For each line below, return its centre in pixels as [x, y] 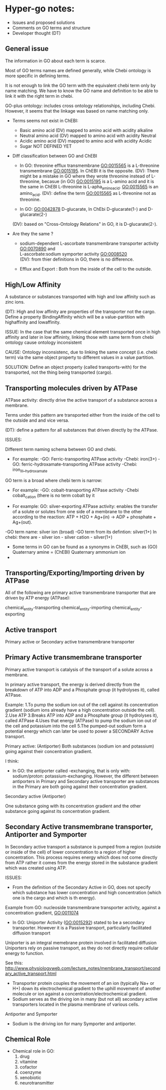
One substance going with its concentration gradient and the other [73, 806]
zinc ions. [15, 302]
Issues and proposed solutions [44, 22]
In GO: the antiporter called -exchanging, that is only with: [71, 771]
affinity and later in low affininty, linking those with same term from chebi [80, 337]
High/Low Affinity [33, 285]
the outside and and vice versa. [37, 420]
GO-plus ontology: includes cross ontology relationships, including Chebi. [80, 106]
